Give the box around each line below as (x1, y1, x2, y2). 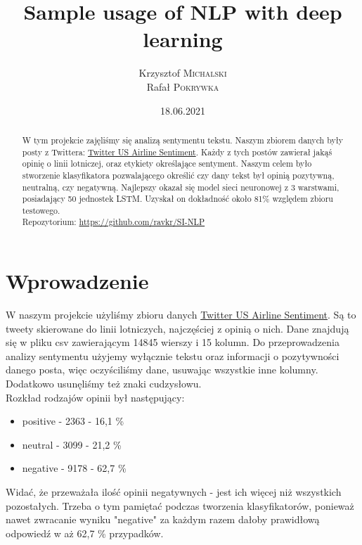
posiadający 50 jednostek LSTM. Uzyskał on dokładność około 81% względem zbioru (22, 193, 333, 205)
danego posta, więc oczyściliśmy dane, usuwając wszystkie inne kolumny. (6, 362, 318, 377)
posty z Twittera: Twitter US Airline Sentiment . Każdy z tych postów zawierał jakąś (22, 146, 332, 158)
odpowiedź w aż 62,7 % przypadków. (6, 525, 164, 540)
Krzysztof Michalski (138, 65, 227, 80)
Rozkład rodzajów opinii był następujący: (6, 390, 185, 404)
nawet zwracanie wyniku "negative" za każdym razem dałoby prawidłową (6, 512, 320, 527)
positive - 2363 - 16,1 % (22, 413, 124, 428)
